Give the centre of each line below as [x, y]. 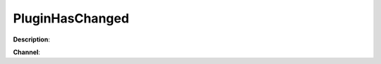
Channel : [26, 52]
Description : [32, 39]
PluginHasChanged [71, 18]
